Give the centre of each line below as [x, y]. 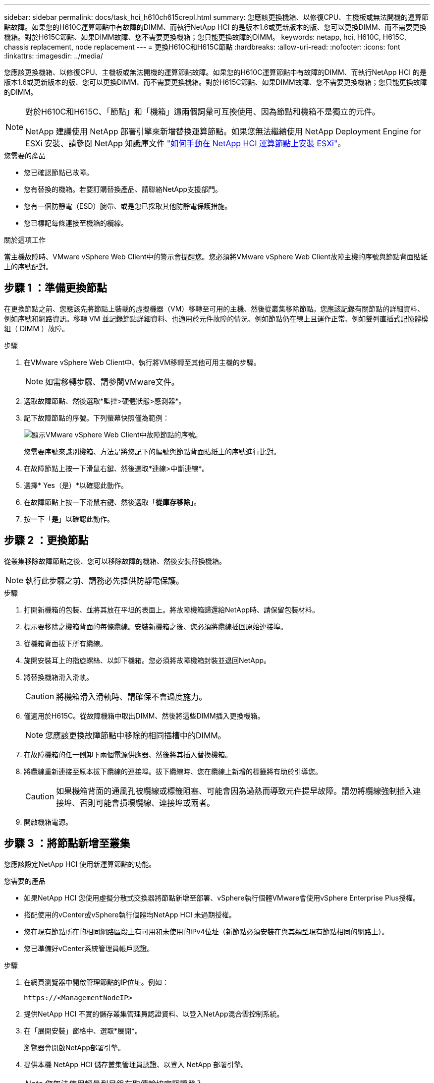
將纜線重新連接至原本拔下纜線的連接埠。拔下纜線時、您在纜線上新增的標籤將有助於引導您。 [173, 771]
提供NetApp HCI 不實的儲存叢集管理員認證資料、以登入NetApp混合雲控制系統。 [154, 1014]
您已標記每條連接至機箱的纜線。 [76, 223]
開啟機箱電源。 [48, 822]
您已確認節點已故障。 [58, 172]
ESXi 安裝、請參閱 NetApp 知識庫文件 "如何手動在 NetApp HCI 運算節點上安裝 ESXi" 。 [186, 143]
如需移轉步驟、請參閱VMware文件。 [112, 382]
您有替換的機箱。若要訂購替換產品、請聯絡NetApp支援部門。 [123, 189]
